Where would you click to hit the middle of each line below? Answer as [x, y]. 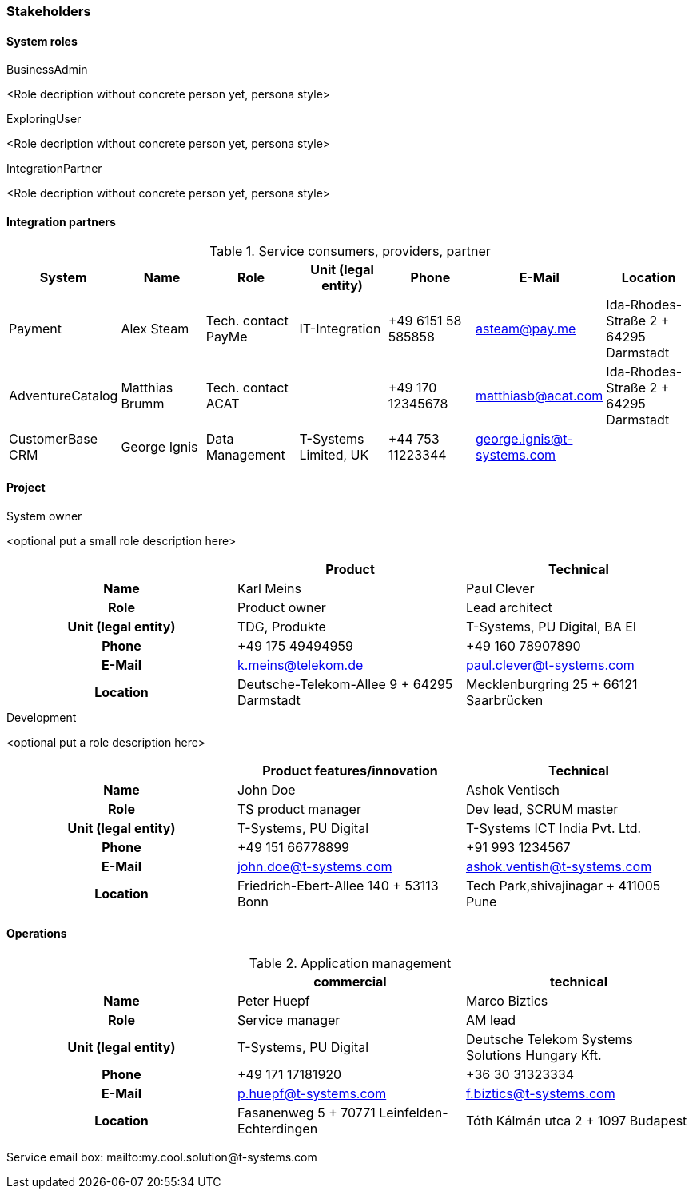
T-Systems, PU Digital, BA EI [551, 626]
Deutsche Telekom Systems [549, 1039]
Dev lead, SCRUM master [542, 809]
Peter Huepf [273, 1000]
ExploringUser [44, 119]
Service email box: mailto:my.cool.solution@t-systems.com [162, 1157]
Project [26, 488]
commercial [350, 981]
